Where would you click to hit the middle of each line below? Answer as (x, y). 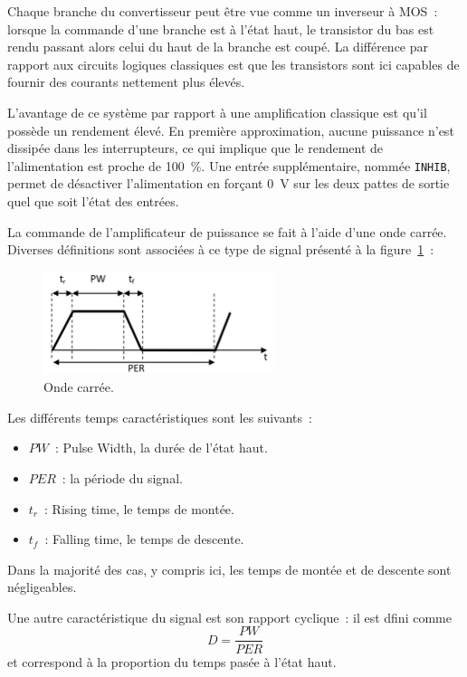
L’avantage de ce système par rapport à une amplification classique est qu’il (217, 112)
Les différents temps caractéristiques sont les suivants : (160, 417)
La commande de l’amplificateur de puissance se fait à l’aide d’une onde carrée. (227, 231)
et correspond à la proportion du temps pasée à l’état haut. (172, 661)
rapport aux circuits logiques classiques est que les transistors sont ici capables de (233, 64)
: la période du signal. (122, 477)
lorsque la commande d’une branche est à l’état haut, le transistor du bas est (221, 29)
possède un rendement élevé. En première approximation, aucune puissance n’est (231, 130)
